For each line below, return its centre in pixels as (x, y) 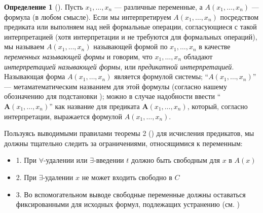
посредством (239, 16)
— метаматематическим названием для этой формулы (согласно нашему (116, 86)
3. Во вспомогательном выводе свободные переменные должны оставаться (131, 194)
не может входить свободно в (127, 177)
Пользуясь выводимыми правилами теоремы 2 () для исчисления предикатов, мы (129, 133)
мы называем (24, 46)
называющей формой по (130, 46)
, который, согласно (217, 106)
